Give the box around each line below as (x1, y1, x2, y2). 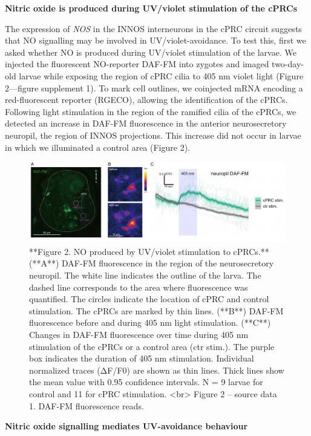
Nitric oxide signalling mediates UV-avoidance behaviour (5, 420, 248, 432)
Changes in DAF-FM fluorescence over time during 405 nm (29, 328, 249, 341)
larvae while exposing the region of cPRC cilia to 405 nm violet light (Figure (19, 69, 304, 82)
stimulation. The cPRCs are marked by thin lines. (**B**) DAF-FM (29, 304, 284, 317)
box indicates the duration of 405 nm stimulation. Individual (29, 352, 254, 365)
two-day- (272, 58, 304, 70)
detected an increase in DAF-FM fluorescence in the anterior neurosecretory (5, 117, 287, 130)
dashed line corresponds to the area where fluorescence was (29, 280, 248, 293)
